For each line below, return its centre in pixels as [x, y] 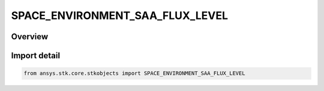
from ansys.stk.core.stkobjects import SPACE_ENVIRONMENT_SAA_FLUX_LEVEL [134, 73]
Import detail [35, 56]
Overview [30, 37]
